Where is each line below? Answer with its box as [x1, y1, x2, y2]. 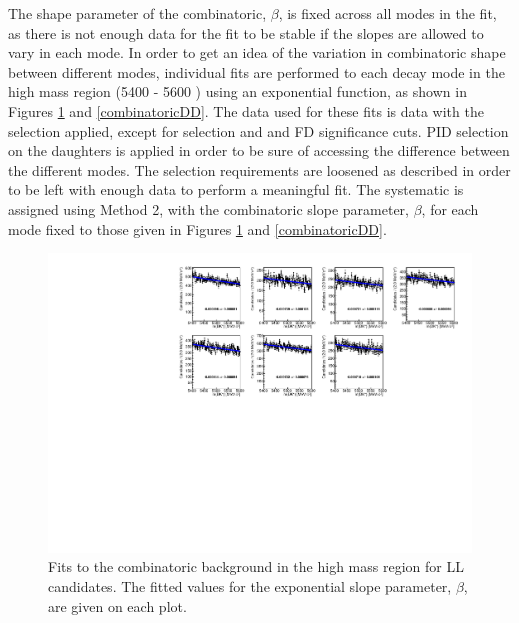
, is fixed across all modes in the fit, [278, 3, 497, 23]
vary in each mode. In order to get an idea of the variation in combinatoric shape [8, 42, 506, 63]
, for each [421, 198, 479, 219]
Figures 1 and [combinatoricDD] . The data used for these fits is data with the [8, 100, 484, 121]
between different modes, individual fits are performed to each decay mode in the [8, 61, 505, 82]
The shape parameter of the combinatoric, [8, 3, 267, 23]
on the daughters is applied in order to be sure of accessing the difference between [8, 140, 510, 161]
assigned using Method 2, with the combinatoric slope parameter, [8, 198, 409, 219]
